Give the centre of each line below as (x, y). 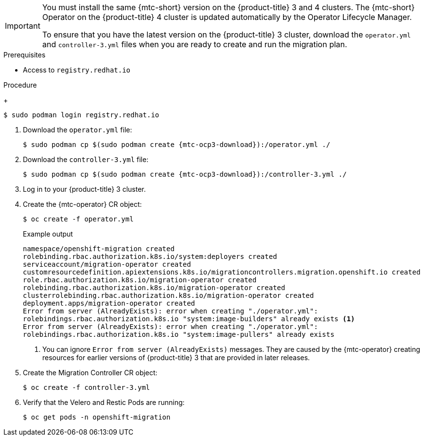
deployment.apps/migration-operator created (109, 303)
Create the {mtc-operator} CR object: (82, 204)
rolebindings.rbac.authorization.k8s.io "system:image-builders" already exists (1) (189, 319)
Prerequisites (25, 55)
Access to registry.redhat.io (77, 70)
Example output (48, 234)
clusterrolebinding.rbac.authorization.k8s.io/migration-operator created (168, 295)
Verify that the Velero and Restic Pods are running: (104, 402)
